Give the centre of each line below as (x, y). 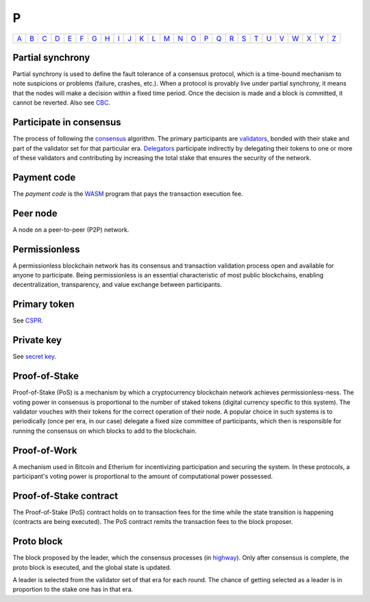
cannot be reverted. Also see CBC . (62, 103)
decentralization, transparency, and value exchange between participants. (117, 285)
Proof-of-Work (45, 450)
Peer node (35, 213)
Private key (37, 340)
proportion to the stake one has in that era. (73, 590)
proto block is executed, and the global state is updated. (92, 567)
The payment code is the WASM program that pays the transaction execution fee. (128, 193)
